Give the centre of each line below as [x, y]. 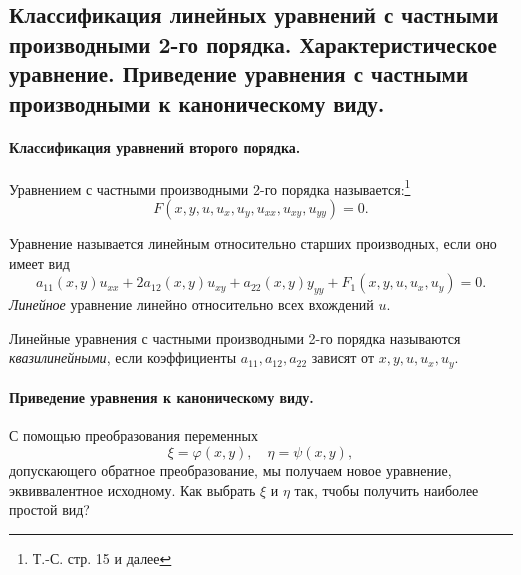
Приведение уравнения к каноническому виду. [161, 397]
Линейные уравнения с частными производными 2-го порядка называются [235, 337]
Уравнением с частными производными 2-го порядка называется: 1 [210, 187]
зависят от [343, 357]
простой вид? [49, 509]
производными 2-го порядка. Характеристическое [253, 43]
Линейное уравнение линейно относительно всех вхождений [191, 303]
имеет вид [39, 262]
